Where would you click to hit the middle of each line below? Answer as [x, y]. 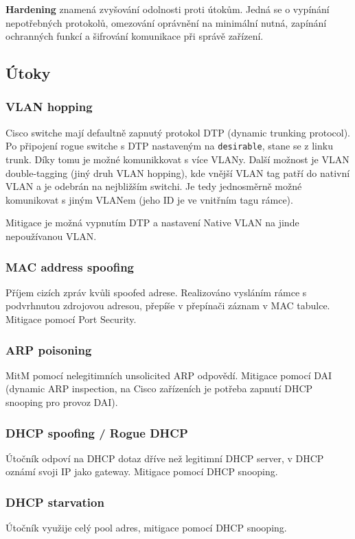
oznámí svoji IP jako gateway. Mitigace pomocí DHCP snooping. [142, 471]
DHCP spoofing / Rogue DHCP [97, 432]
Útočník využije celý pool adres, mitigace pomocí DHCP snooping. [146, 528]
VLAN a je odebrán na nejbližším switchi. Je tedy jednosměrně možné [154, 186]
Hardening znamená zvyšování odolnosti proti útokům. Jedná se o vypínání [168, 9]
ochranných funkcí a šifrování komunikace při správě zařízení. [135, 36]
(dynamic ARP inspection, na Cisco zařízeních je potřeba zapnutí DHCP [159, 388]
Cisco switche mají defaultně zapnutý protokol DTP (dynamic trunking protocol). [178, 132]
